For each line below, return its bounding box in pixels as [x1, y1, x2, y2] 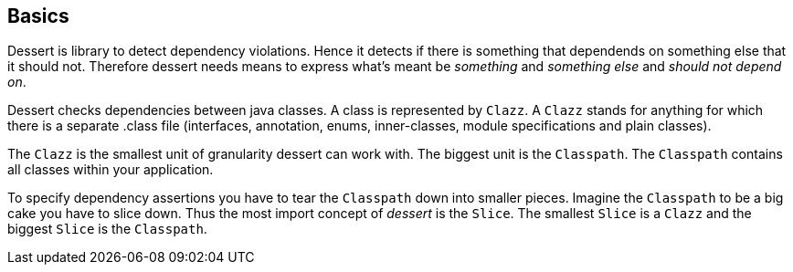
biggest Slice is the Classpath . [7, 221, 207, 237]
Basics [7, 5, 69, 27]
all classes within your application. [7, 162, 214, 178]
